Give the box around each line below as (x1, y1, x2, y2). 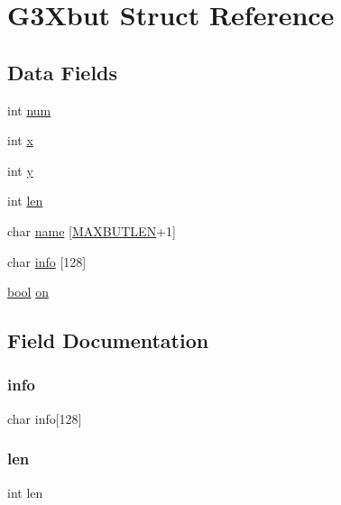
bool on (7, 282, 49, 301)
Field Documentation (7, 326, 209, 354)
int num (7, 100, 51, 119)
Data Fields (7, 58, 118, 86)
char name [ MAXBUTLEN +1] (7, 221, 176, 240)
